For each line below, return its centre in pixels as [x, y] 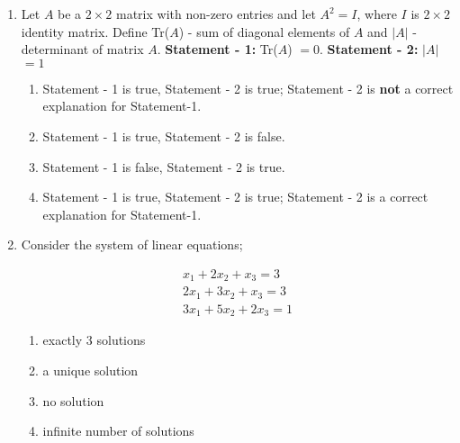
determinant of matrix [82, 49]
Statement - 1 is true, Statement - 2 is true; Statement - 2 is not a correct [248, 88]
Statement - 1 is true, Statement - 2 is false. [164, 136]
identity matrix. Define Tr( [95, 31]
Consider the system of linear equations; [132, 244]
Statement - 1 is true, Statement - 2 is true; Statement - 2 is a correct [235, 197]
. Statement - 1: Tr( [217, 49]
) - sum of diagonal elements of [264, 31]
